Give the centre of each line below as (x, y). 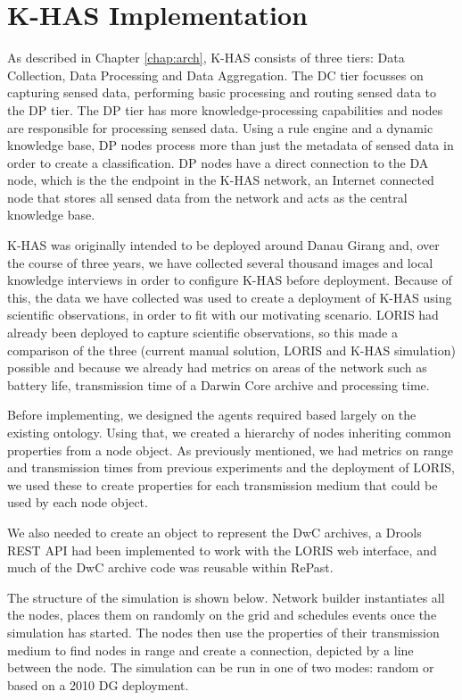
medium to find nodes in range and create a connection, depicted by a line (210, 650)
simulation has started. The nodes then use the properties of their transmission (223, 632)
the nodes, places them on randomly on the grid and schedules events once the (222, 615)
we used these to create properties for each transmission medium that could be (223, 484)
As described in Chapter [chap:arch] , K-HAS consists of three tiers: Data (206, 58)
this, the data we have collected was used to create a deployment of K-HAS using (230, 297)
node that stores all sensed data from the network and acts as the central (207, 197)
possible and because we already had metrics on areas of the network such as (217, 367)
